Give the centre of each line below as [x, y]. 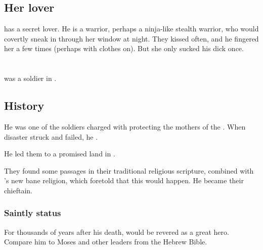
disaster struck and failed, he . [51, 136]
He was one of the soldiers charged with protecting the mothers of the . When [125, 126]
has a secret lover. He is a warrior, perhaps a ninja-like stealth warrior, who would [131, 29]
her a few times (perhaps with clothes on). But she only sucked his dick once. [124, 48]
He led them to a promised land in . [60, 154]
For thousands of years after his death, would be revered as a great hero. [117, 232]
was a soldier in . [30, 78]
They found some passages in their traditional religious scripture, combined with [129, 170]
